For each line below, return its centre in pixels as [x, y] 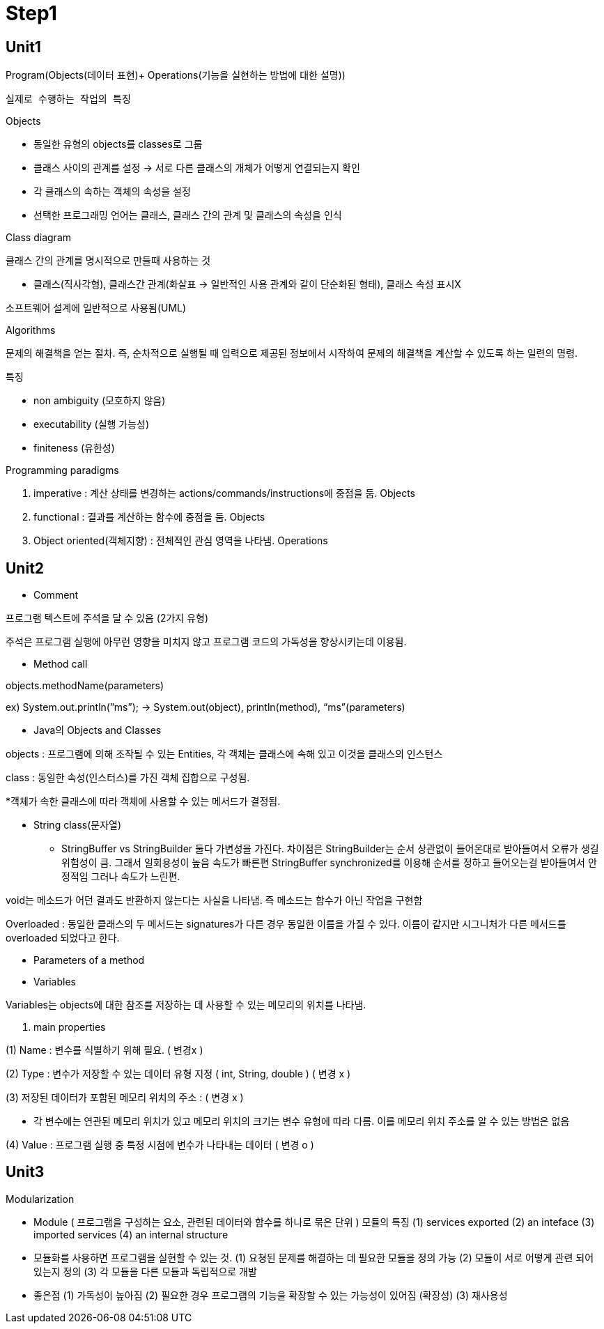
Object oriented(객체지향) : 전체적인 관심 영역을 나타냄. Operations [181, 541]
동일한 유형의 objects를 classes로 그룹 [118, 144]
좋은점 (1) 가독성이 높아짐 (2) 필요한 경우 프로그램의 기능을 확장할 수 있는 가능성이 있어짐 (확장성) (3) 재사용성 [271, 1295]
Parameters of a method [89, 960]
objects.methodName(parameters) [85, 686]
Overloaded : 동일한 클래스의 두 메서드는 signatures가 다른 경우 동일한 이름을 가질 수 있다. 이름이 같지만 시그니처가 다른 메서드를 [286, 924]
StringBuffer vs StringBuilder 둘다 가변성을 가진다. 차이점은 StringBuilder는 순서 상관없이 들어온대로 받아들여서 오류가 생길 [330, 849]
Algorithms [31, 330]
